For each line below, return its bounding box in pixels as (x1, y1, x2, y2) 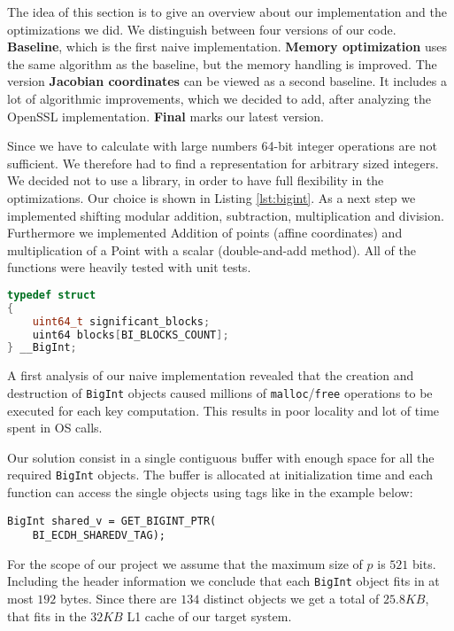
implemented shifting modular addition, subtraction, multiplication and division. (7, 206, 444, 224)
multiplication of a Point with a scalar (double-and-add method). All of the (7, 240, 416, 259)
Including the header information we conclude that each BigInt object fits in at (7, 572, 440, 590)
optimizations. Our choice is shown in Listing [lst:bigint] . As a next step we (7, 188, 416, 206)
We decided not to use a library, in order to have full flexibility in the (7, 171, 384, 190)
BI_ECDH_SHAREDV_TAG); (32, 529, 165, 542)
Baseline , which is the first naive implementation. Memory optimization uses (7, 37, 447, 56)
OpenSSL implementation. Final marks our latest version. (7, 106, 325, 125)
